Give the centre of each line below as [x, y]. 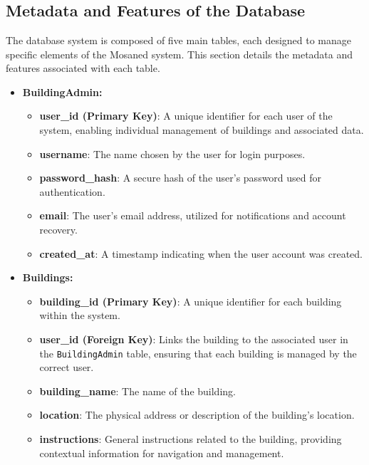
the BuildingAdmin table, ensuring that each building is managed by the [198, 353]
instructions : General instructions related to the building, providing [191, 438]
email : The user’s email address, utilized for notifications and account [193, 215]
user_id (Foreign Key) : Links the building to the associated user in [194, 339]
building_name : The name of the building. [137, 391]
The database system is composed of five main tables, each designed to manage [179, 40]
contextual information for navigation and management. [162, 453]
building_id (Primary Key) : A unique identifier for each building [191, 301]
